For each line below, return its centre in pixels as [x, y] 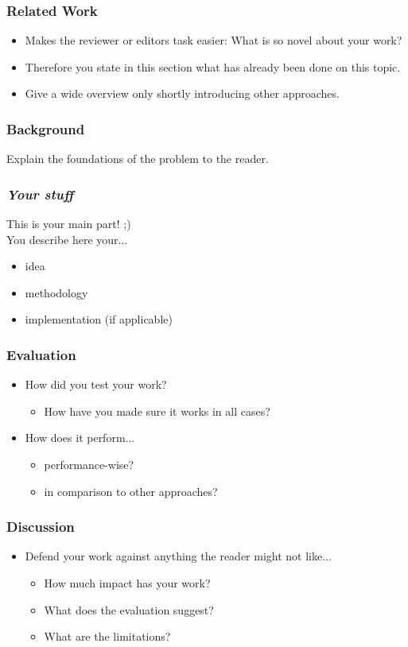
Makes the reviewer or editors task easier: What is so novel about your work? [214, 40]
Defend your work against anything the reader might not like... [178, 556]
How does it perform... [80, 438]
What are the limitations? [107, 636]
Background [46, 128]
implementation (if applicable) [99, 319]
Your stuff [40, 194]
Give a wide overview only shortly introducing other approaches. [182, 93]
